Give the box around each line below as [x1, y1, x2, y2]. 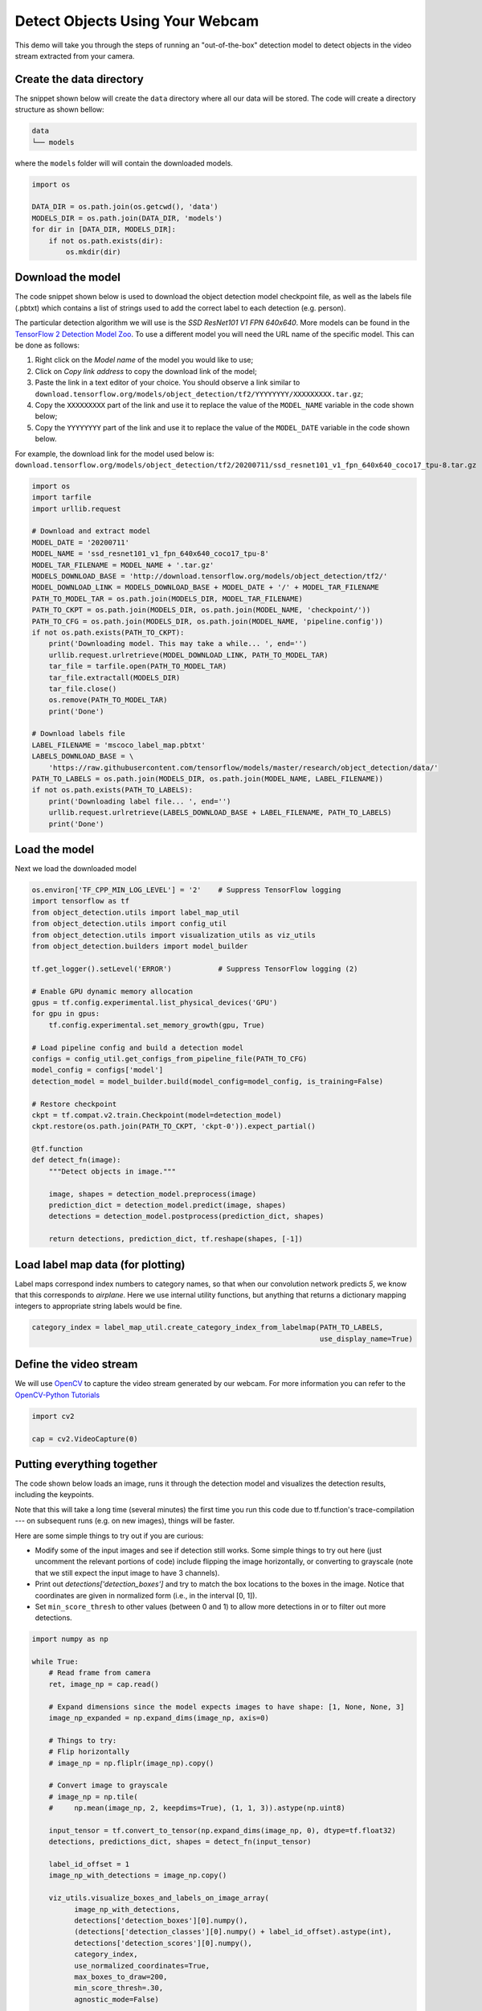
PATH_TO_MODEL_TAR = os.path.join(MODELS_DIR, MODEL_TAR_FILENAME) [31, 594, 304, 603]
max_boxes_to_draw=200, [73, 1972, 168, 1981]
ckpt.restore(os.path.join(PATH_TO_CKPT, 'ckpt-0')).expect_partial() [31, 1122, 317, 1131]
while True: [31, 1657, 80, 1667]
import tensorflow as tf [31, 897, 130, 906]
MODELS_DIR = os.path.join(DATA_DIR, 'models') [31, 213, 223, 223]
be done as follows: [14, 340, 80, 350]
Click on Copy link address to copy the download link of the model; [35, 366, 257, 376]
